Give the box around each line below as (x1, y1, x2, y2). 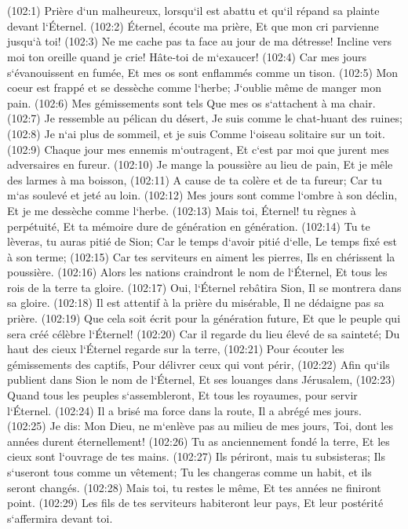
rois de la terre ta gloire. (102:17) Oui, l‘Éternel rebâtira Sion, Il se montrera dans (7, 279, 402, 295)
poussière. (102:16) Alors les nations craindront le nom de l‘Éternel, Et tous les (7, 264, 388, 280)
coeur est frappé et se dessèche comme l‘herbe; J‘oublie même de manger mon (7, 79, 381, 96)
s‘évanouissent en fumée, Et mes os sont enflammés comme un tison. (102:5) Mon (7, 64, 399, 80)
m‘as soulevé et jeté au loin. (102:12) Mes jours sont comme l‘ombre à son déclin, (7, 187, 398, 203)
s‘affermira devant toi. (7, 509, 113, 526)
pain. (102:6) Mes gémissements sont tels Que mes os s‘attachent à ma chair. (7, 94, 376, 111)
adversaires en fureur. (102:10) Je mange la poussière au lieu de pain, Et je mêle (7, 156, 393, 173)
